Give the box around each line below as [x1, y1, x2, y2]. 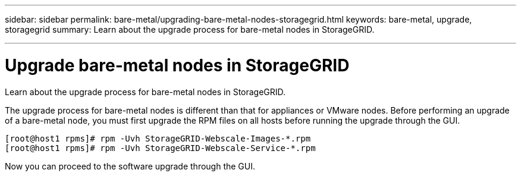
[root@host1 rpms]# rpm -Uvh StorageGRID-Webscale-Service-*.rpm [5, 143, 316, 153]
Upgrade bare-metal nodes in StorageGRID [5, 55, 350, 76]
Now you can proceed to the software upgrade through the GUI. [5, 161, 256, 171]
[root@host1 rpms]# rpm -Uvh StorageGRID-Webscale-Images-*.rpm [5, 133, 311, 143]
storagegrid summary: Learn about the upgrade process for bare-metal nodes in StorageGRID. [5, 24, 375, 34]
